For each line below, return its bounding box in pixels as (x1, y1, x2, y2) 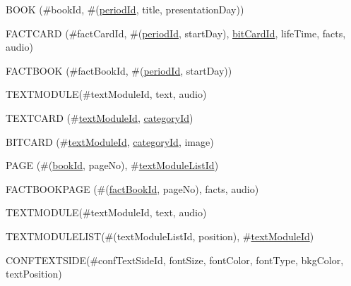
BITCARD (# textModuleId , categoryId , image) (6, 134, 214, 149)
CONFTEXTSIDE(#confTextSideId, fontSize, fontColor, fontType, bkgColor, (6, 252, 344, 267)
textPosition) (6, 266, 62, 281)
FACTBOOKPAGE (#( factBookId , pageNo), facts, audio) (6, 181, 259, 196)
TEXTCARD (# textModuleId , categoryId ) (6, 110, 194, 125)
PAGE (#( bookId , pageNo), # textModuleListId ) (6, 158, 219, 173)
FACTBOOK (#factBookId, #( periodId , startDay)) (6, 63, 232, 77)
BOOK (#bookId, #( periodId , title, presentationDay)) (6, 2, 244, 16)
